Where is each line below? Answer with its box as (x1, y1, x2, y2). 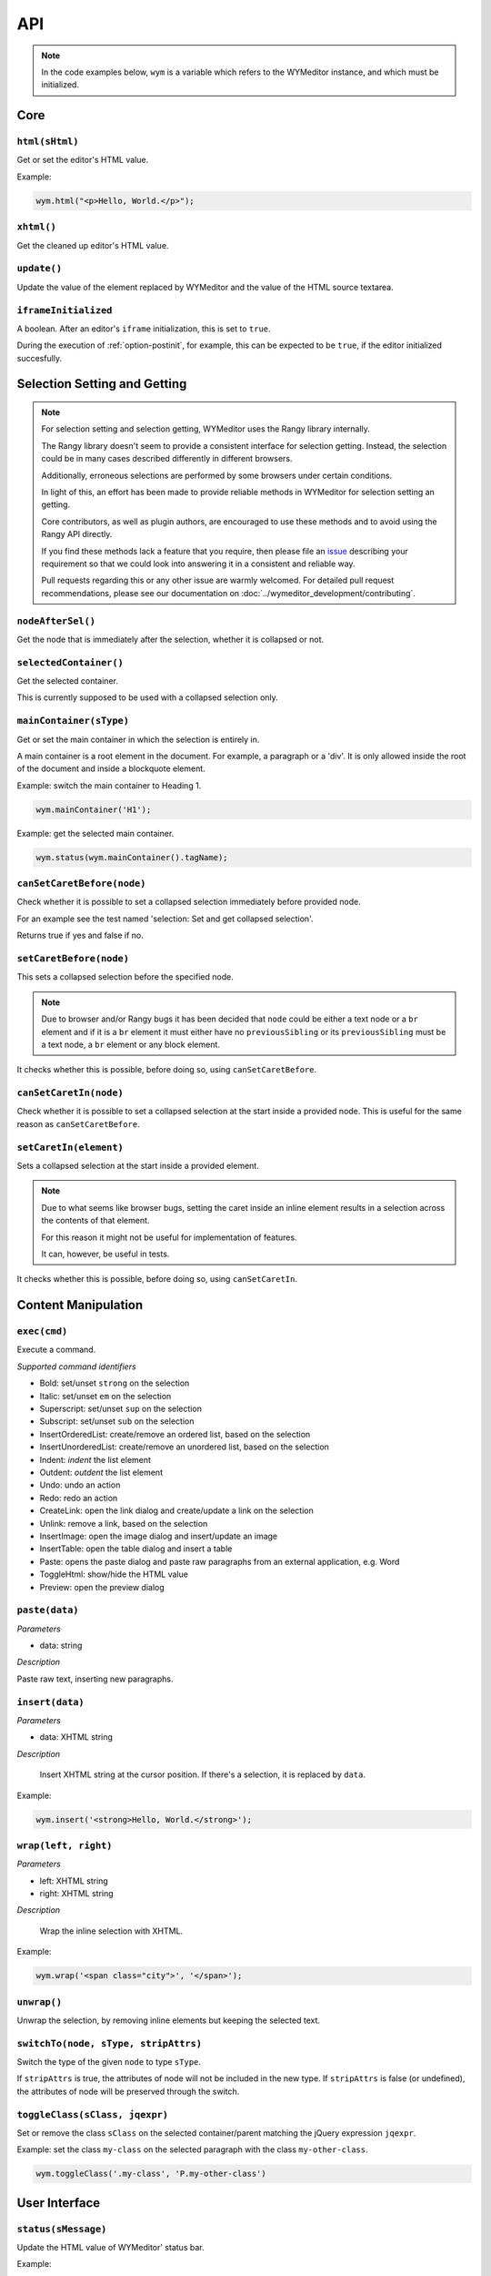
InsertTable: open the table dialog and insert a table (39, 1543, 233, 1554)
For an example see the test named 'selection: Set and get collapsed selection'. (16, 913, 314, 924)
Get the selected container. (16, 676, 118, 686)
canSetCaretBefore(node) (16, 878, 146, 889)
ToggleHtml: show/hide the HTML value (39, 1569, 188, 1580)
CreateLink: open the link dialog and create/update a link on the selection (39, 1505, 314, 1516)
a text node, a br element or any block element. (41, 1039, 220, 1050)
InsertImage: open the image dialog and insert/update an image (39, 1530, 278, 1541)
